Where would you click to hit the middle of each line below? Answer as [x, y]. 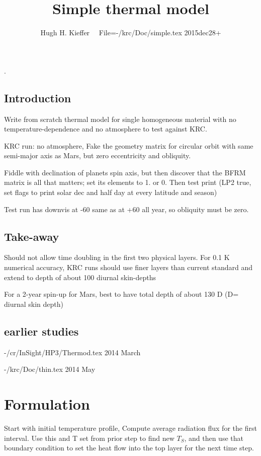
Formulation [47, 404]
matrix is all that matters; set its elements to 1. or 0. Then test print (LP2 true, [128, 182]
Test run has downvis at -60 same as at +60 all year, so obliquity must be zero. [126, 209]
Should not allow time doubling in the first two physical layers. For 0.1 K [117, 257]
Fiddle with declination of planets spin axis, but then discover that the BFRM [125, 172]
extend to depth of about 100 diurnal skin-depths [80, 277]
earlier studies [41, 331]
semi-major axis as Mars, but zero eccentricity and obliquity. [98, 155]
